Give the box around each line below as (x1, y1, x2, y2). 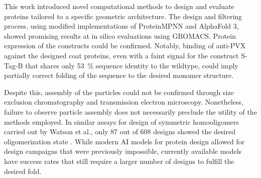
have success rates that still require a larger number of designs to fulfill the (4, 155, 234, 166)
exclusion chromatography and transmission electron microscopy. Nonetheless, (4, 97, 243, 107)
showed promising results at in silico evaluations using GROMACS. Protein (4, 30, 236, 41)
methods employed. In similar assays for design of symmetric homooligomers (4, 116, 239, 127)
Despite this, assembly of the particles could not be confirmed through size (4, 86, 234, 97)
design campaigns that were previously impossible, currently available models (4, 146, 242, 156)
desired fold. (4, 165, 42, 176)
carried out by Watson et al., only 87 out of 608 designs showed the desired (4, 126, 235, 137)
